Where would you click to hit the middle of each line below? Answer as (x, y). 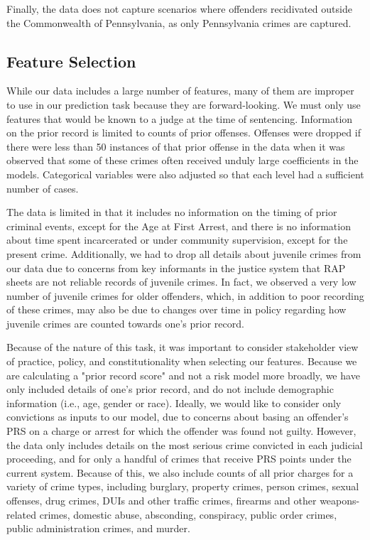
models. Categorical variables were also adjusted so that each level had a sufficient (185, 174)
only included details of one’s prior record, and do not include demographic (170, 389)
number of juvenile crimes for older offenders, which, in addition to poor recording (185, 295)
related (22, 514)
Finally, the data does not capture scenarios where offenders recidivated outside (179, 9)
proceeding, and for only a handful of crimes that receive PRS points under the (179, 459)
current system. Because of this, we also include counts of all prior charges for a (180, 472)
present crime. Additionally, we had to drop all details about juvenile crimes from (184, 253)
